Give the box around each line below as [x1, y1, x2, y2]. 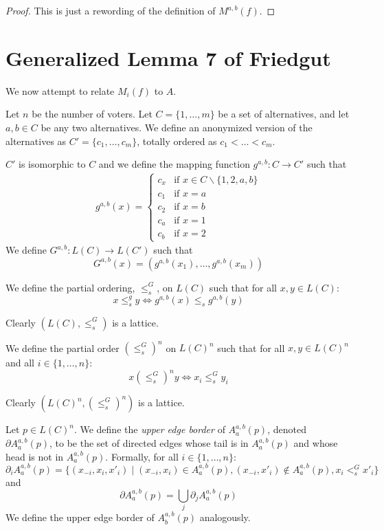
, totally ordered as [137, 133, 217, 148]
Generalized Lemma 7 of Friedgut [5, 43, 331, 71]
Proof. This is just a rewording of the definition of [5, 3, 216, 17]
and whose [293, 436, 338, 450]
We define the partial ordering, [5, 280, 135, 294]
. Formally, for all [105, 449, 179, 463]
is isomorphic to [19, 157, 86, 171]
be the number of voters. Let [32, 107, 153, 121]
